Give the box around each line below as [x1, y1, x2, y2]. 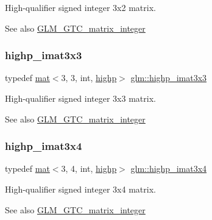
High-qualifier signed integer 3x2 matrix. [5, 1, 156, 13]
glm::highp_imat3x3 [130, 71, 207, 84]
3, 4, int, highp [61, 162, 117, 175]
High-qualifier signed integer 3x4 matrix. [5, 183, 156, 195]
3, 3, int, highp [61, 71, 117, 84]
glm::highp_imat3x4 [130, 162, 207, 175]
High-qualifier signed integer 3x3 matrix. [5, 92, 156, 104]
